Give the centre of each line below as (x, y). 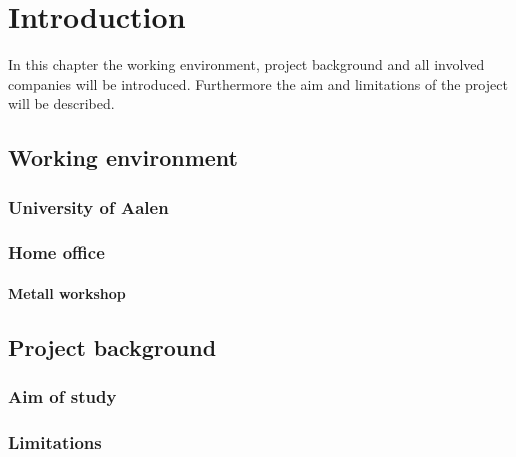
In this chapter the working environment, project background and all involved (246, 64)
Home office (56, 252)
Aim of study (62, 396)
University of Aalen (88, 206)
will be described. (61, 103)
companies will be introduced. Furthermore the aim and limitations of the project (258, 83)
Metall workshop (67, 292)
